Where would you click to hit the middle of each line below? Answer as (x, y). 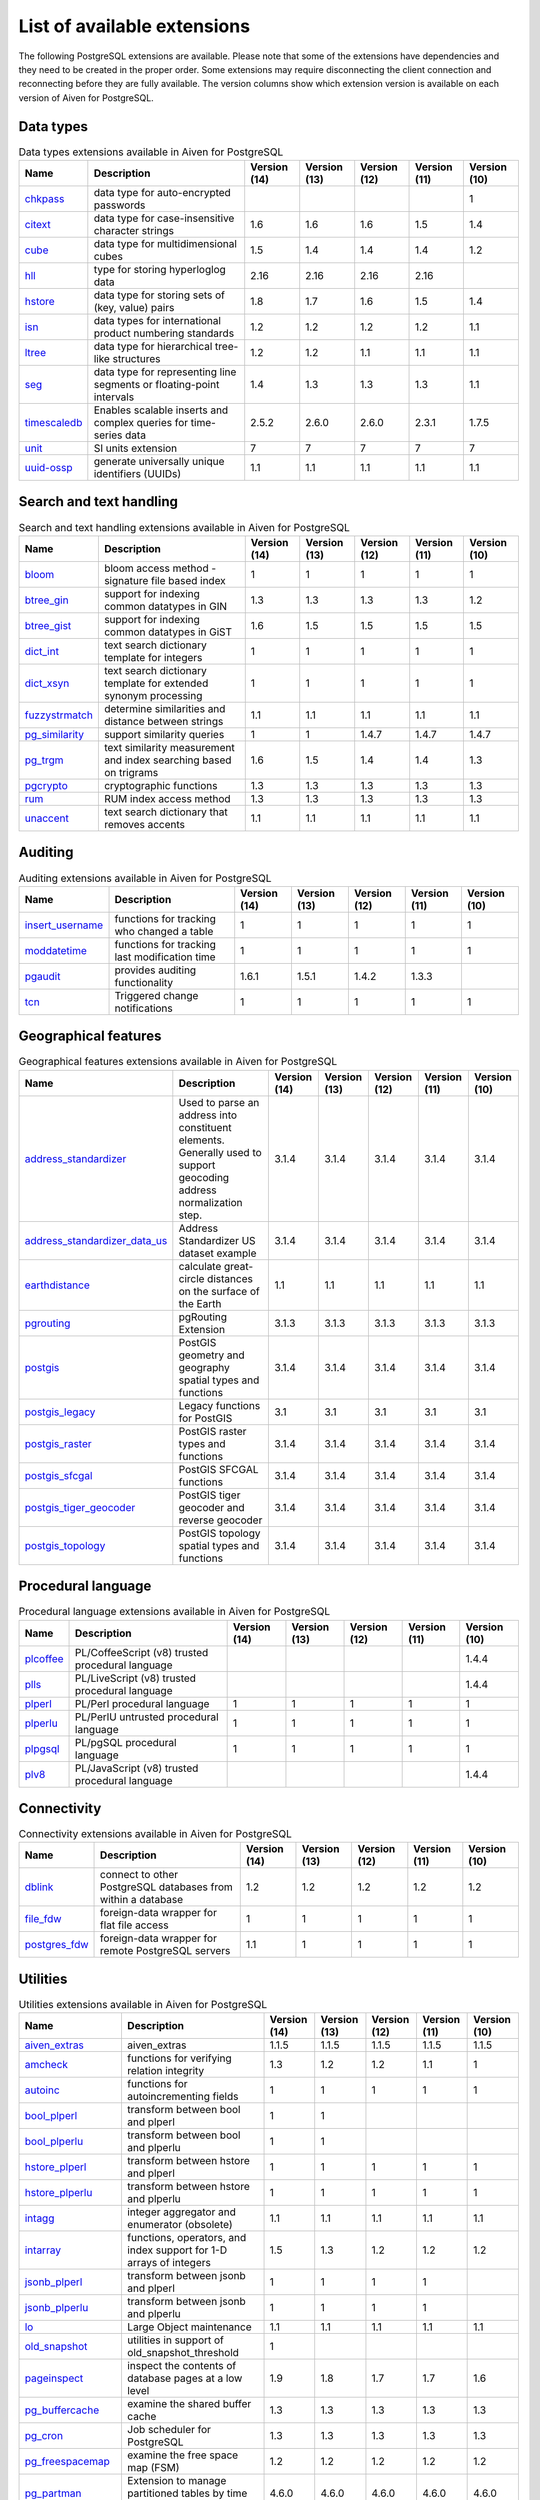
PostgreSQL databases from (167, 1887)
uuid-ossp (48, 467)
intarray (43, 2250)
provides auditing (155, 970)
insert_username (64, 925)
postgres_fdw (56, 1945)
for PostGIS (205, 1418)
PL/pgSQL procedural (126, 1742)
